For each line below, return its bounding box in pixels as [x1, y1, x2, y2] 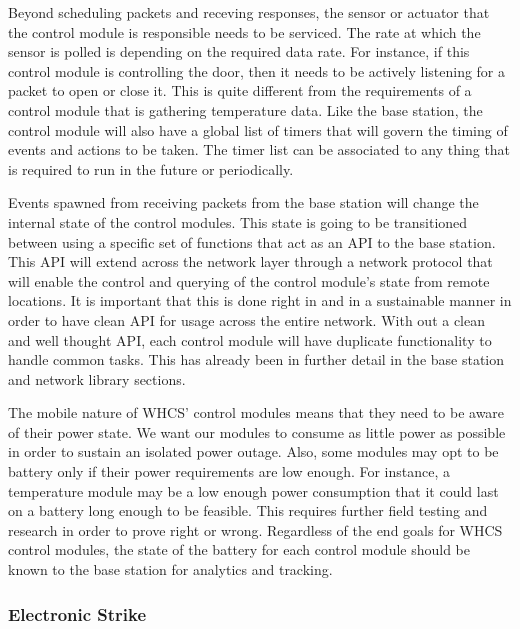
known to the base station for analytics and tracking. [8, 559, 333, 580]
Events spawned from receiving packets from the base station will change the [8, 192, 479, 213]
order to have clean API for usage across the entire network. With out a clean [8, 309, 486, 330]
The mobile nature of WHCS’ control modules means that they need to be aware [8, 402, 505, 423]
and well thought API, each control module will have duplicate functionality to [8, 329, 492, 350]
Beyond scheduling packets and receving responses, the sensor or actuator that [8, 2, 490, 22]
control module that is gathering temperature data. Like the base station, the [8, 99, 483, 120]
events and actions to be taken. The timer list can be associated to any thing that [8, 139, 511, 160]
